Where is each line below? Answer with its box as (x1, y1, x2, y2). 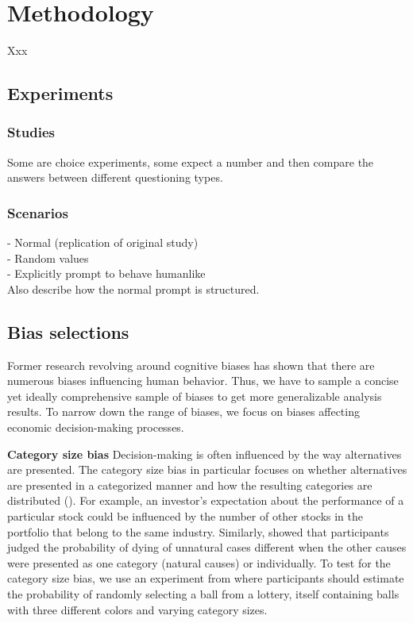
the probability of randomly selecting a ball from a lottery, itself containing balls (7, 586, 399, 602)
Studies (7, 122, 55, 142)
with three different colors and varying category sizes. (7, 601, 268, 617)
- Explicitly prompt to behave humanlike (7, 265, 206, 282)
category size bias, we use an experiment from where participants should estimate (7, 570, 404, 586)
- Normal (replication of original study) (7, 234, 199, 251)
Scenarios (7, 202, 68, 222)
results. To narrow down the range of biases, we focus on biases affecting (7, 403, 360, 420)
